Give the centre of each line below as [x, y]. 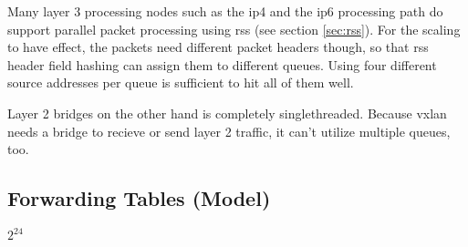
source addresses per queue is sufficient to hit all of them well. [181, 82]
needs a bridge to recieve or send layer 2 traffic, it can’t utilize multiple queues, [229, 131]
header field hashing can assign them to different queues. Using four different [222, 64]
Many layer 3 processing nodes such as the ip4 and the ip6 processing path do [225, 11]
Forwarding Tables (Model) [139, 198]
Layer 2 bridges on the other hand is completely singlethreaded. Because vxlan [227, 113]
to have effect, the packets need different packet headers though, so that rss [218, 47]
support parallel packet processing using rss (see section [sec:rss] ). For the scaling [234, 29]
